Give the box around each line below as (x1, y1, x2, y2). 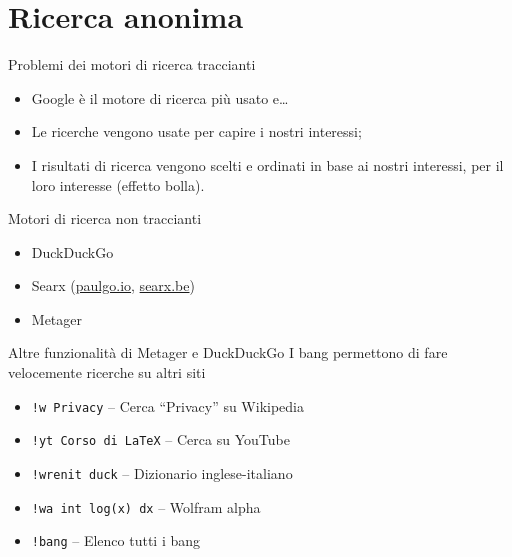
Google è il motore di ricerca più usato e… (31, 87, 289, 108)
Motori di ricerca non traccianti (8, 208, 202, 229)
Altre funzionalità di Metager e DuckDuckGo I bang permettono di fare (8, 342, 448, 363)
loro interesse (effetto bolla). (31, 174, 205, 195)
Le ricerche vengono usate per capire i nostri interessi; (31, 121, 362, 142)
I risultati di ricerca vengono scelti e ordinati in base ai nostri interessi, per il (31, 154, 504, 175)
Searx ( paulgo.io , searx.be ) (31, 275, 195, 296)
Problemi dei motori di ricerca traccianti (8, 54, 256, 75)
